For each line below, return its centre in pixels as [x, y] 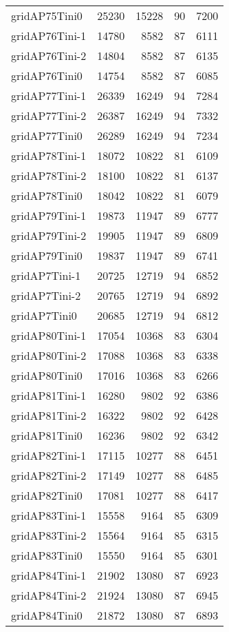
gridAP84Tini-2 [49, 595]
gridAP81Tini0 [47, 435]
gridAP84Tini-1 [49, 575]
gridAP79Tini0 [47, 255]
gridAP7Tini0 [44, 315]
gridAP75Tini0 [47, 16]
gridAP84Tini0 [47, 615]
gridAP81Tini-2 [49, 415]
